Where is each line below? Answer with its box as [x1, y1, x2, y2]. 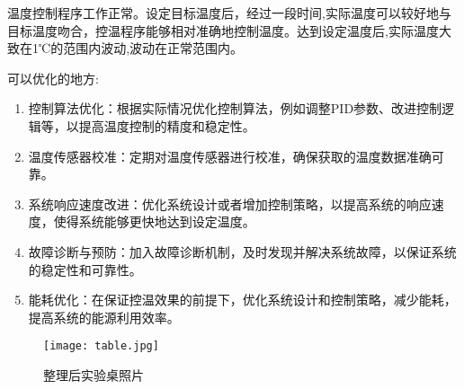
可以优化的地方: [7, 68, 99, 87]
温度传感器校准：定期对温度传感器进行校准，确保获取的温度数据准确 [28, 146, 432, 165]
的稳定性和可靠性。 [28, 260, 142, 278]
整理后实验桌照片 [43, 365, 144, 384]
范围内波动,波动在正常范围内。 [63, 39, 244, 57]
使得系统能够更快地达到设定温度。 [53, 212, 255, 231]
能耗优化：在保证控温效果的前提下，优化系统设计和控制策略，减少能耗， [28, 290, 457, 309]
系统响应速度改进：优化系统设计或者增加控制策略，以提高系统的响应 [28, 194, 432, 213]
